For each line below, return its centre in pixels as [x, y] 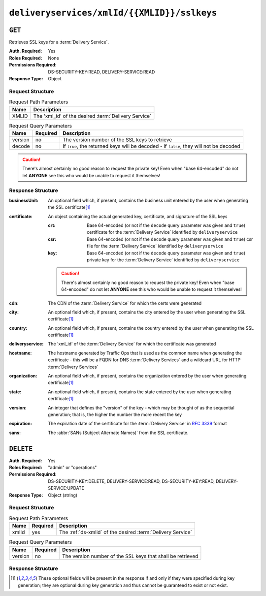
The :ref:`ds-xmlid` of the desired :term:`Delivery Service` [126, 533]
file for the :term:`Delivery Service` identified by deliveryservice [155, 246]
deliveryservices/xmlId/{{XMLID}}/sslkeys [113, 13]
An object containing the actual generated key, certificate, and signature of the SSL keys [138, 216]
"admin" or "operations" [72, 468]
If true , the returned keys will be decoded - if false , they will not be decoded [151, 146]
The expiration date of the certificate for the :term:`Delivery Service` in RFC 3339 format [137, 424]
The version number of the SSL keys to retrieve [117, 139]
